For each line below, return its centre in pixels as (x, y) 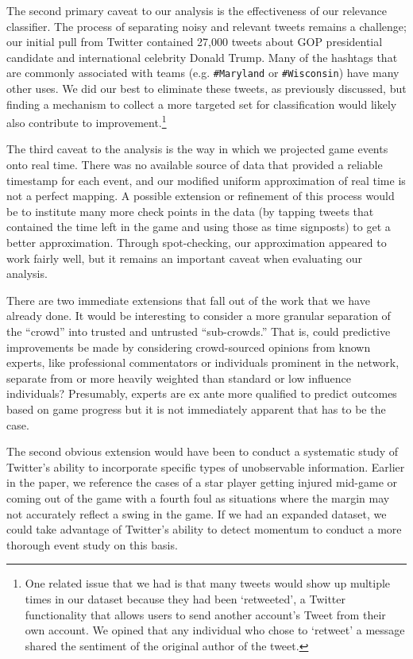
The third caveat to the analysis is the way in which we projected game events (197, 149)
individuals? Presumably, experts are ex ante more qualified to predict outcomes (202, 393)
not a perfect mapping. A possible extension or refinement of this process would (201, 196)
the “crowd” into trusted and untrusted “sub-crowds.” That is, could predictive (199, 331)
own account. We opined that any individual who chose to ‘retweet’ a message (215, 630)
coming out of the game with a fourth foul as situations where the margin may (198, 497)
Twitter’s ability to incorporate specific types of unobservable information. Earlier (206, 466)
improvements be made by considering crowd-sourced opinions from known (189, 347)
